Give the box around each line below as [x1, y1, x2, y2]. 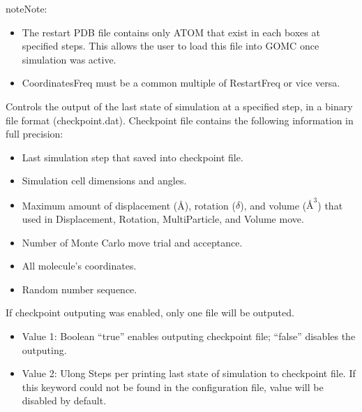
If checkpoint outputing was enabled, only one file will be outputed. [6, 305, 294, 320]
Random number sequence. [22, 281, 137, 296]
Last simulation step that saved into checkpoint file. [22, 149, 243, 164]
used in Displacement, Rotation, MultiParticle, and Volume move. [22, 212, 304, 226]
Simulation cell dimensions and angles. [22, 173, 187, 188]
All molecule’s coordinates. [22, 258, 137, 273]
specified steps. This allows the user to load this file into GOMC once [22, 38, 319, 53]
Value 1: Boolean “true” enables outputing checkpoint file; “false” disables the [22, 329, 356, 343]
